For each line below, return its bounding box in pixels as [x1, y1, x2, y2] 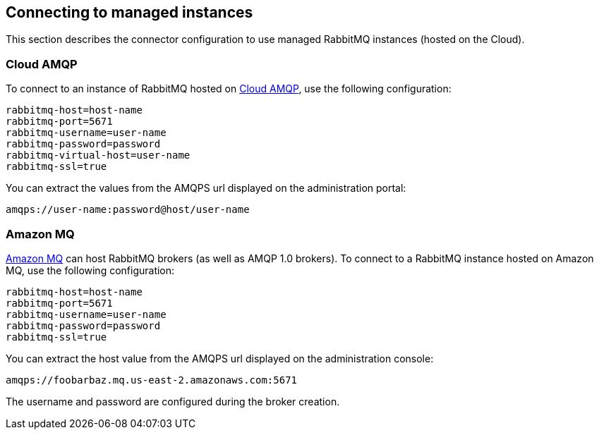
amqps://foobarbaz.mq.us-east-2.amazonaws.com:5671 [6, 374, 298, 386]
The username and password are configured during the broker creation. [6, 395, 340, 408]
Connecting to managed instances [6, 4, 253, 21]
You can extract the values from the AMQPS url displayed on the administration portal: [6, 182, 406, 195]
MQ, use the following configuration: [6, 264, 175, 276]
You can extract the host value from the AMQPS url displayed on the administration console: [6, 352, 434, 364]
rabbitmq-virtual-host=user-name [6, 149, 190, 161]
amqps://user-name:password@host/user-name [6, 204, 250, 216]
